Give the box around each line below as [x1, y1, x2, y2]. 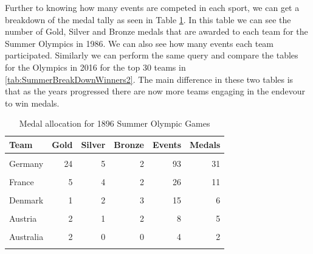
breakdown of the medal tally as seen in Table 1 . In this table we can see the [5, 13, 291, 26]
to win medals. [5, 96, 60, 109]
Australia [9, 230, 44, 243]
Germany [9, 157, 44, 170]
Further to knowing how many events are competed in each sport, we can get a [5, 1, 300, 13]
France [9, 175, 34, 188]
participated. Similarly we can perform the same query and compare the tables [5, 49, 298, 62]
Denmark [9, 194, 44, 206]
